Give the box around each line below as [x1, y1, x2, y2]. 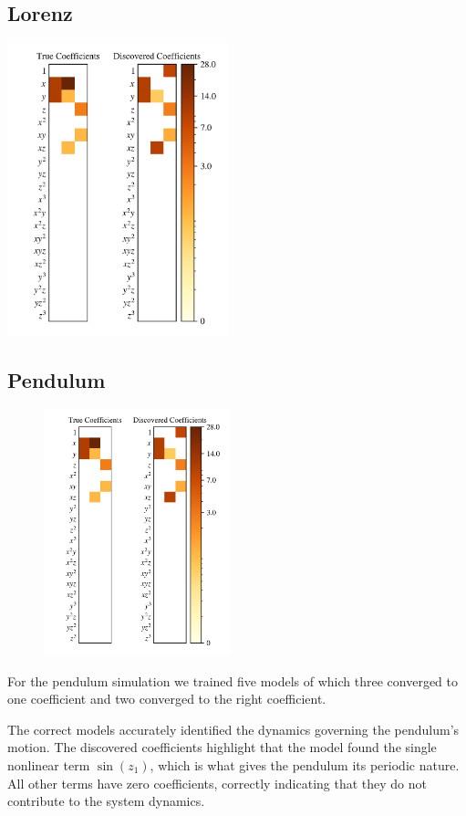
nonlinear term [7, 756, 90, 775]
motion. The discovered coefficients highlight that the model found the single [7, 738, 437, 757]
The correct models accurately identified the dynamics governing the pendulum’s [7, 719, 460, 738]
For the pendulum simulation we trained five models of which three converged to [7, 671, 459, 690]
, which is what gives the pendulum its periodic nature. [150, 756, 460, 775]
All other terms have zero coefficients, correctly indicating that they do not [7, 773, 427, 792]
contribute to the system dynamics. [7, 791, 205, 811]
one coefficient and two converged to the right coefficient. [7, 689, 326, 708]
